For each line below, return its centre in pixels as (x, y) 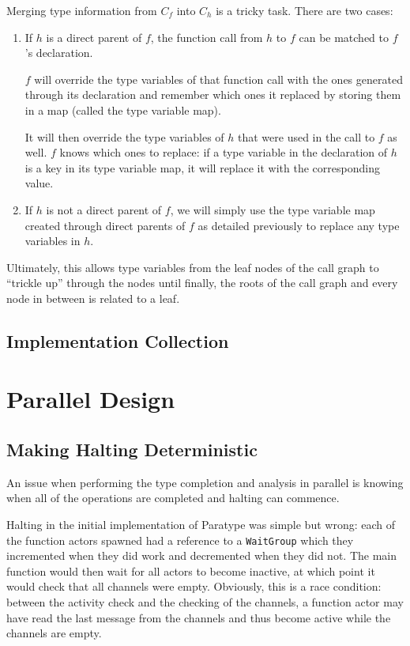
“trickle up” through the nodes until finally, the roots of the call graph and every (202, 283)
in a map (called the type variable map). (123, 110)
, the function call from (207, 37)
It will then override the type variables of (124, 136)
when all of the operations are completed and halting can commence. (173, 498)
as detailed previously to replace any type (299, 225)
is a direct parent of (94, 37)
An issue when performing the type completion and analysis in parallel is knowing (205, 482)
